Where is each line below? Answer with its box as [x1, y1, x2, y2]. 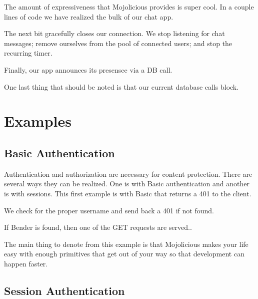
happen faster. [4, 258, 48, 268]
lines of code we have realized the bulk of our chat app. [4, 11, 173, 22]
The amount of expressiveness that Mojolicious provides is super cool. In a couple [4, 2, 254, 12]
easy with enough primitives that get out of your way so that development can [4, 248, 244, 259]
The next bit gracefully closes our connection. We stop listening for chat [4, 28, 225, 39]
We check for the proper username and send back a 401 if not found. [4, 205, 214, 215]
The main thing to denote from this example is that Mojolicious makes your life [4, 238, 248, 249]
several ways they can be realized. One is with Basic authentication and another [4, 178, 249, 189]
